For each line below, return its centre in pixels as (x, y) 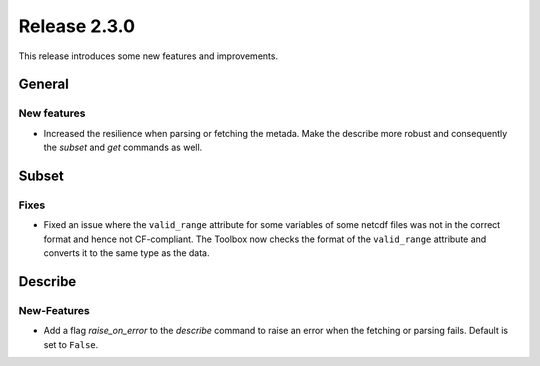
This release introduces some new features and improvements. (148, 56)
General (44, 84)
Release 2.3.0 (76, 26)
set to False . (71, 344)
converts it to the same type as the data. (126, 253)
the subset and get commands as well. (123, 147)
